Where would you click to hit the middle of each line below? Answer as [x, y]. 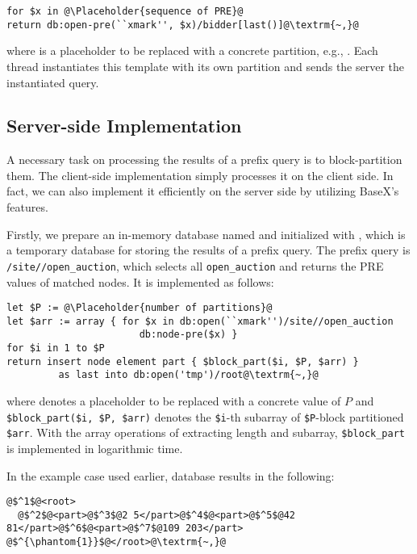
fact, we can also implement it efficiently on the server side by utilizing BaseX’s [203, 191]
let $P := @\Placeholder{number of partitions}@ [140, 308]
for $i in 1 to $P [56, 348]
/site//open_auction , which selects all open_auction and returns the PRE [195, 265]
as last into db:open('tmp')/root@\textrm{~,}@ [188, 375]
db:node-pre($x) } [188, 335]
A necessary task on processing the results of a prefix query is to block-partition [204, 159]
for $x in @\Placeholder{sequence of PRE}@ [125, 11]
